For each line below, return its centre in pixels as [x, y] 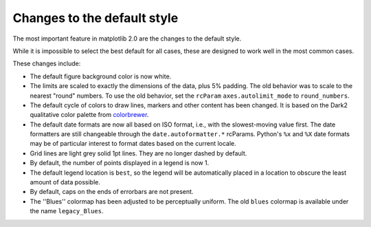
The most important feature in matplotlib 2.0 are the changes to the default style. [127, 39]
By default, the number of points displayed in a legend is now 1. [120, 163]
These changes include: [47, 64]
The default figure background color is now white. [101, 76]
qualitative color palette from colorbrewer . [89, 115]
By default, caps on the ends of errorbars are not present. [112, 192]
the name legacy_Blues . [67, 211]
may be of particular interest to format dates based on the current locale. [133, 144]
